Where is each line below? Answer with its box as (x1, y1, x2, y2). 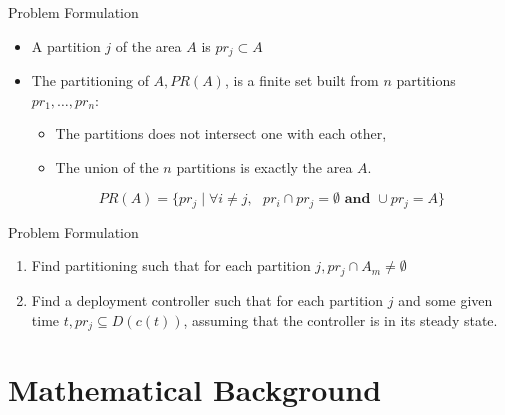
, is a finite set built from (224, 70, 379, 91)
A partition (31, 35, 101, 56)
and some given (398, 289, 493, 310)
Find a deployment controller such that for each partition (31, 289, 384, 310)
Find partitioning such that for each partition (31, 255, 311, 276)
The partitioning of (31, 70, 149, 91)
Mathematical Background (8, 369, 382, 410)
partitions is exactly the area (176, 156, 353, 177)
